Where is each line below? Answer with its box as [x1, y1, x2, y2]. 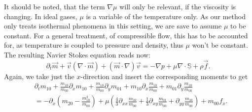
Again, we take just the [4, 71, 74, 81]
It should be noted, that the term [4, 1, 105, 11]
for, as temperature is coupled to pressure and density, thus [4, 40, 183, 50]
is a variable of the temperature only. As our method [86, 11, 246, 21]
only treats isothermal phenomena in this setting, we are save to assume [4, 21, 222, 31]
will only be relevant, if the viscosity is [119, 1, 236, 11]
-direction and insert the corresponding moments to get [80, 71, 248, 81]
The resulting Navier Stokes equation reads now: [4, 49, 151, 59]
